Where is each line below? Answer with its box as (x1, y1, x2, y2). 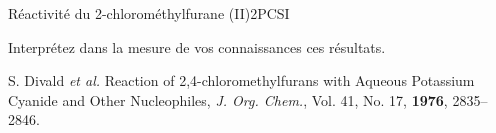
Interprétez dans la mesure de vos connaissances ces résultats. (8, 36, 386, 57)
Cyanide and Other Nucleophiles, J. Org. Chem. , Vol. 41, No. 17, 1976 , (8, 89, 448, 110)
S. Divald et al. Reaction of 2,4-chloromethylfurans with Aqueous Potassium (8, 70, 475, 91)
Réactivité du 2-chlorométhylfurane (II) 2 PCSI (8, 3, 290, 23)
